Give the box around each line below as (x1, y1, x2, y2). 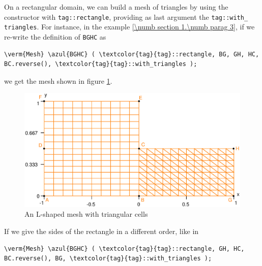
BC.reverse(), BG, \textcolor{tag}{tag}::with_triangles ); (4, 255, 212, 262)
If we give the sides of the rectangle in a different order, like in (4, 225, 199, 236)
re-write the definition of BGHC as (4, 31, 106, 42)
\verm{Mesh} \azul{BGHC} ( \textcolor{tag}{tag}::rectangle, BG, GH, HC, (4, 50, 259, 58)
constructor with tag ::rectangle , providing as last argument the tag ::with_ (4, 11, 248, 22)
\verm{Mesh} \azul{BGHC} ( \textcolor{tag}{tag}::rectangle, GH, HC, (4, 245, 245, 252)
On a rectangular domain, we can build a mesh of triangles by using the (4, 2, 228, 12)
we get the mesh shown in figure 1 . (4, 75, 112, 86)
